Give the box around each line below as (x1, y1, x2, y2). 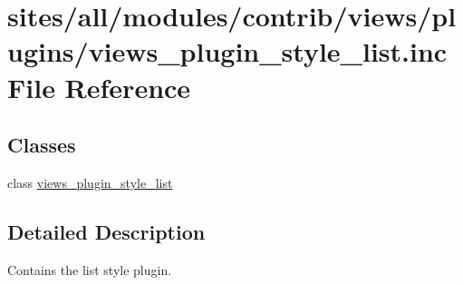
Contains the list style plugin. (7, 260, 172, 279)
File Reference (7, 68, 191, 105)
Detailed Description (7, 217, 206, 245)
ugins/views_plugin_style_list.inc (7, 33, 448, 70)
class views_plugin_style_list (7, 172, 173, 192)
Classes (7, 131, 76, 159)
